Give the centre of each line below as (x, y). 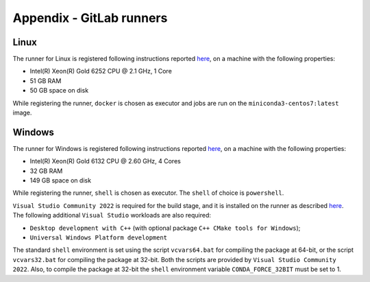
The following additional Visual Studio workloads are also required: (112, 215)
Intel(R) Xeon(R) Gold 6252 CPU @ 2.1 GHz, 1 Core (101, 71)
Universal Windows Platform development (99, 238)
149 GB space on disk (61, 180)
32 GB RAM (46, 171)
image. (22, 113)
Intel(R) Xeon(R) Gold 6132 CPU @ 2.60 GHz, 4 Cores (105, 161)
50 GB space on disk (59, 91)
